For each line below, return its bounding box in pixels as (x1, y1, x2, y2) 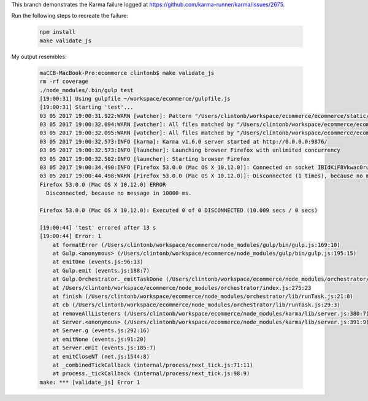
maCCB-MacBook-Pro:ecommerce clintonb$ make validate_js (39, 69, 215, 76)
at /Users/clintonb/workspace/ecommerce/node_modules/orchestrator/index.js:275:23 (52, 284, 312, 291)
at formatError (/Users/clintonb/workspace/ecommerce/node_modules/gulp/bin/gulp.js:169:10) (52, 241, 340, 248)
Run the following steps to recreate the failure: (11, 12, 128, 20)
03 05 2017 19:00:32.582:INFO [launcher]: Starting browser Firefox (39, 155, 250, 162)
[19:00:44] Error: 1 (39, 233, 101, 239)
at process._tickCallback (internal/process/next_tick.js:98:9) (52, 370, 250, 377)
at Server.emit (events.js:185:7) (52, 345, 156, 351)
